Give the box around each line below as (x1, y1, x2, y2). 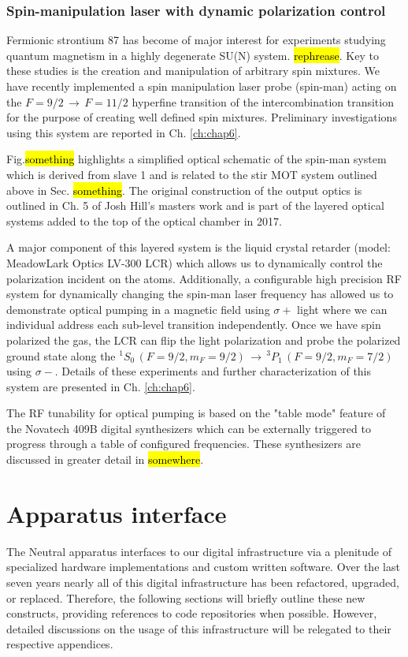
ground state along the (6, 347, 116, 364)
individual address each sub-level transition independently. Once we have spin (6, 316, 381, 333)
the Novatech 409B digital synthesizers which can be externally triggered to (6, 420, 371, 436)
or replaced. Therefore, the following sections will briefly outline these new (6, 589, 365, 606)
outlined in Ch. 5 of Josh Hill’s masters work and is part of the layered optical (6, 197, 384, 214)
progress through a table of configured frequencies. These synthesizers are (6, 435, 361, 452)
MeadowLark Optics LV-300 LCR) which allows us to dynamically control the (6, 254, 383, 271)
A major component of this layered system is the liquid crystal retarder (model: (6, 239, 391, 256)
